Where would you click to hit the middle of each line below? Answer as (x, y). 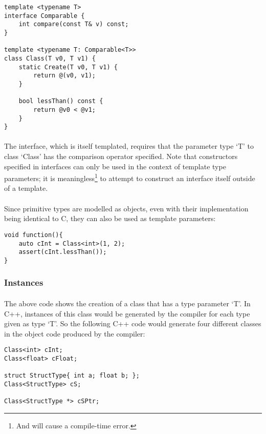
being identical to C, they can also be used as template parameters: (110, 218)
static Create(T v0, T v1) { (68, 67)
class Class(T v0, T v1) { (50, 58)
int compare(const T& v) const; (74, 24)
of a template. (26, 188)
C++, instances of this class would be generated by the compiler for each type (127, 313)
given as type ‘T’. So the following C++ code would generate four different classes (133, 323)
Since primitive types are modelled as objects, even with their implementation (126, 208)
